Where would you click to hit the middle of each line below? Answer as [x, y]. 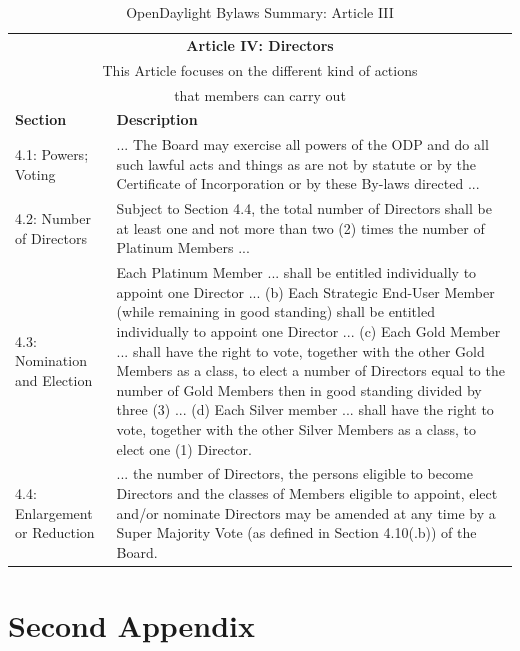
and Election [54, 380]
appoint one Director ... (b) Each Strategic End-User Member [305, 291]
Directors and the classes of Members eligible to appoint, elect [307, 493]
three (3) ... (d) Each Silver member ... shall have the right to [305, 409]
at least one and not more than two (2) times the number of [300, 227]
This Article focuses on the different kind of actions [260, 69]
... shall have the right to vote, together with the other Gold [300, 350]
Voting [35, 173]
